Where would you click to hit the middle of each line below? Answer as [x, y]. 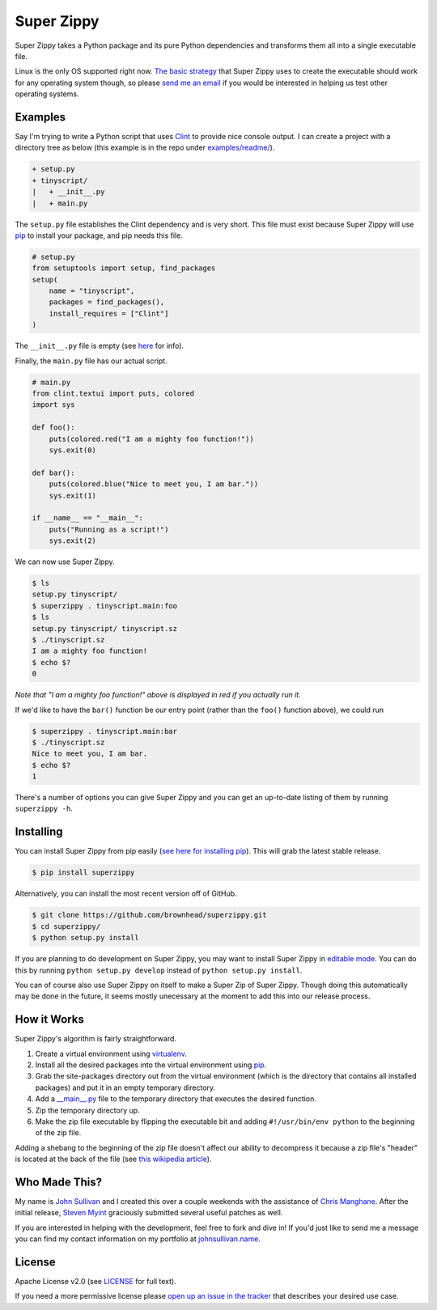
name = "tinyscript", [92, 291]
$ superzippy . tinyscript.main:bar [105, 731]
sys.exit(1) [73, 495]
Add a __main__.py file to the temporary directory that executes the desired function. [176, 1099]
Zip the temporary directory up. [88, 1110]
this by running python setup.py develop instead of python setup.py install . [159, 970]
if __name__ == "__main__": [87, 518]
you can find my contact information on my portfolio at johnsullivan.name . [138, 1239]
